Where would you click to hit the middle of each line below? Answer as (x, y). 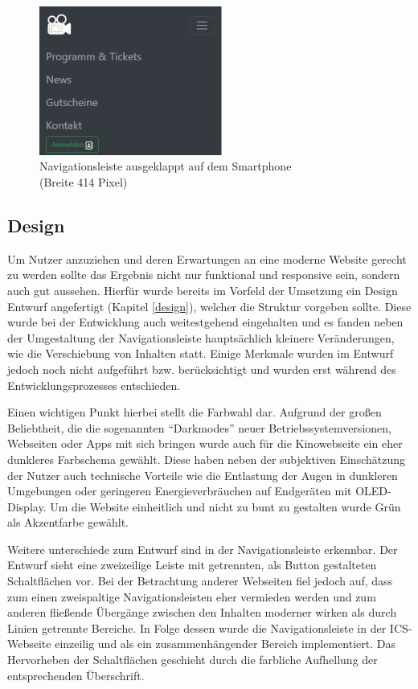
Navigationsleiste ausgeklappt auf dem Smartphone (166, 166)
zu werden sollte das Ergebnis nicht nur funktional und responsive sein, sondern (204, 275)
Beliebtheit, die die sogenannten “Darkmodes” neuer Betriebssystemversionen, (199, 427)
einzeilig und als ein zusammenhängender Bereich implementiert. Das (225, 644)
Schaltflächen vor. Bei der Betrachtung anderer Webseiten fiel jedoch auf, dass (200, 581)
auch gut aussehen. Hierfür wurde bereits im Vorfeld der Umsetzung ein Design (203, 290)
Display (25, 506)
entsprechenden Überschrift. (76, 675)
